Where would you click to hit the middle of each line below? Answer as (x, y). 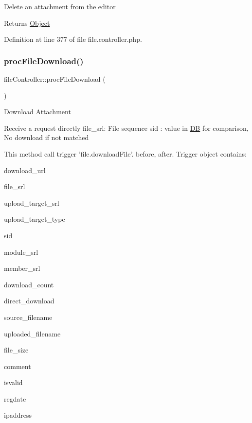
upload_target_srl (32, 203)
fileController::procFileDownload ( (55, 79)
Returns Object (27, 23)
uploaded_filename (32, 333)
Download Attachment (37, 112)
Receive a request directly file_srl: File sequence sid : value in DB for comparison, (126, 128)
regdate (15, 398)
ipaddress (18, 415)
